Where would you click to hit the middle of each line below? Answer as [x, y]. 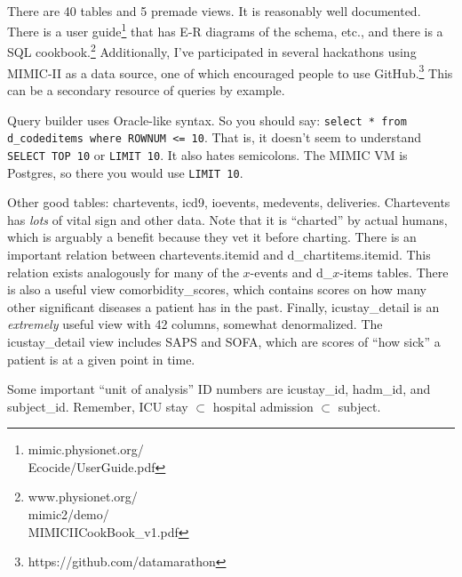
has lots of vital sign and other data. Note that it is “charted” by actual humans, [227, 219]
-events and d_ [291, 272]
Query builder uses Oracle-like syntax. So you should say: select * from [207, 120]
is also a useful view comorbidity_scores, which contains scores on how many [217, 289]
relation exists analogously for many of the [123, 272]
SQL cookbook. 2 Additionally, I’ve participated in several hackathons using [212, 51]
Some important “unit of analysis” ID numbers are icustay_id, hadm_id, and [219, 389]
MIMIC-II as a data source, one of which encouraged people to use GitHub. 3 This [230, 71]
